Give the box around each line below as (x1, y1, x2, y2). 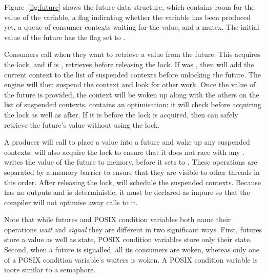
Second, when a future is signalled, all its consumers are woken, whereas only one (4, 244, 259, 255)
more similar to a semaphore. (4, 264, 96, 275)
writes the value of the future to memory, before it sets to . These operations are (4, 156, 257, 167)
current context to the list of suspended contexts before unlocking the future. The (4, 69, 261, 80)
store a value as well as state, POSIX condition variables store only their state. (4, 234, 252, 245)
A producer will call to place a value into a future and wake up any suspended (4, 136, 250, 147)
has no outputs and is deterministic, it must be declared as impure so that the (4, 187, 250, 197)
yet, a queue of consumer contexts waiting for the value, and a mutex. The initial (4, 22, 259, 32)
